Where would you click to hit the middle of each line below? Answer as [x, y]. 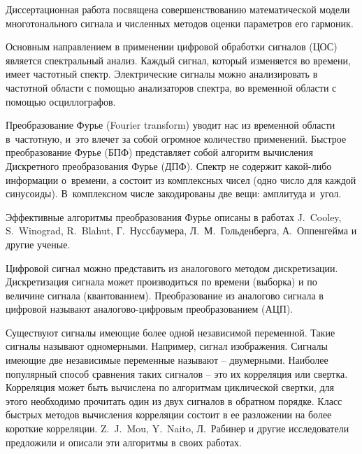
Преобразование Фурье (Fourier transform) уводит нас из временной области [171, 125]
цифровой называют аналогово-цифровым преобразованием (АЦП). [150, 309]
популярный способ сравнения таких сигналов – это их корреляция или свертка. [177, 373]
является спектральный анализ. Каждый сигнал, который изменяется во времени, [178, 60]
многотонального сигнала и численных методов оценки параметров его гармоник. [180, 23]
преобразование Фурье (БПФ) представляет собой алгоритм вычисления [160, 152]
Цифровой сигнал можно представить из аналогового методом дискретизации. [172, 268]
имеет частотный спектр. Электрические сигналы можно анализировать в [162, 74]
